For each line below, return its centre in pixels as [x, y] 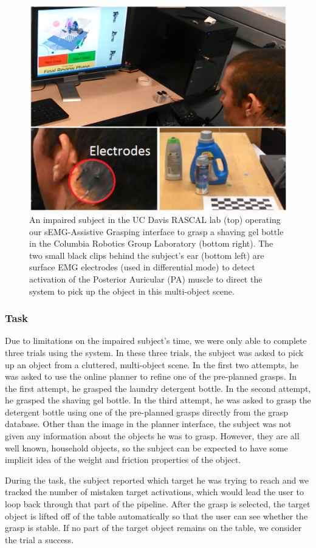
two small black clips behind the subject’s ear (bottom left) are [147, 255]
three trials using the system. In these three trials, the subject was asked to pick [154, 352]
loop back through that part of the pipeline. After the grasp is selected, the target [158, 504]
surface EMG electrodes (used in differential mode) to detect [142, 267]
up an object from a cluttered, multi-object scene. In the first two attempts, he [152, 364]
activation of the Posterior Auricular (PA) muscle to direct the [146, 279]
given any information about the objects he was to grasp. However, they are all [152, 436]
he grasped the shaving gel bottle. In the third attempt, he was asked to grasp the [158, 400]
